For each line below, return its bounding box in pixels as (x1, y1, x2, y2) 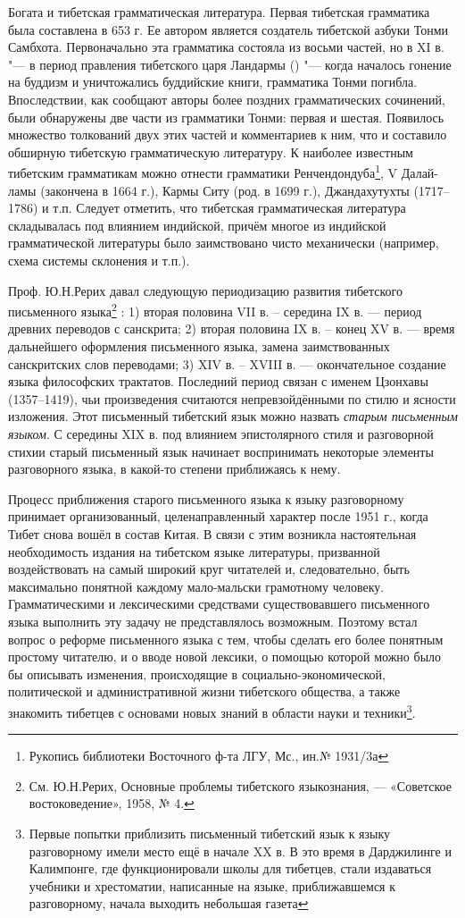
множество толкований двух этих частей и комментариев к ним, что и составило (8, 125, 447, 144)
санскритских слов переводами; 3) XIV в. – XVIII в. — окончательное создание (8, 354, 446, 373)
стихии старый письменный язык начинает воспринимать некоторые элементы (8, 442, 434, 460)
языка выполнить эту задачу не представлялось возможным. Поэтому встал (8, 611, 418, 630)
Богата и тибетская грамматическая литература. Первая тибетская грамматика (8, 3, 430, 21)
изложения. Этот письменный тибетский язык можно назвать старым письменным (8, 407, 458, 425)
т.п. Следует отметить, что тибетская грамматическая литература (53, 198, 406, 217)
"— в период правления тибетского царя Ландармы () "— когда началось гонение (8, 55, 452, 73)
